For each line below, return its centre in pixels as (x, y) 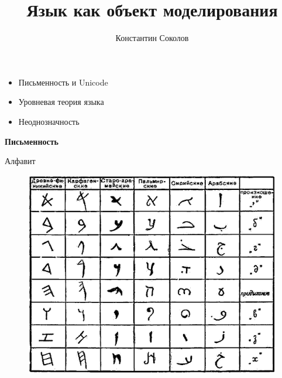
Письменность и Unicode (63, 82)
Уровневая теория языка (61, 102)
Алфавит (20, 161)
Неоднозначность (49, 121)
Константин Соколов (152, 38)
